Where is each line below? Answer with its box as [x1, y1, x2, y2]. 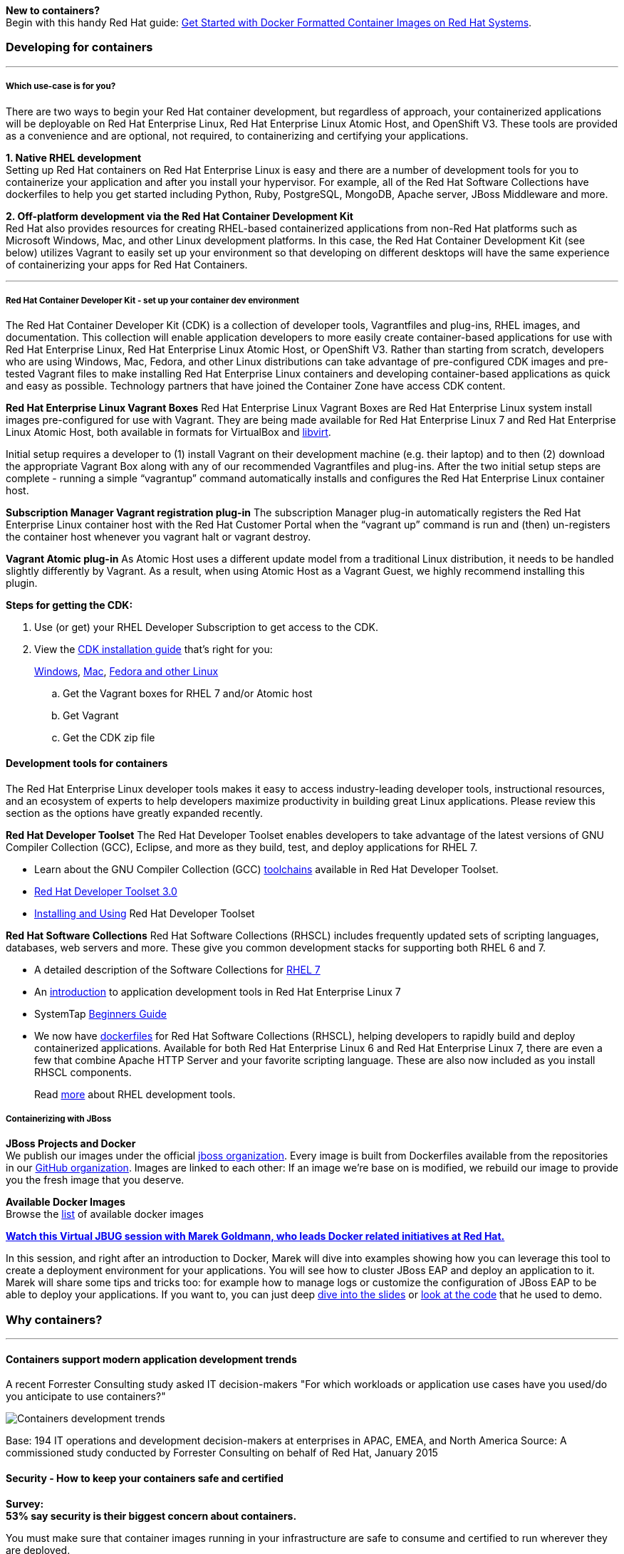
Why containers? [6, 1312, 103, 1327]
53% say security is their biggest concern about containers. [6, 1509, 297, 1522]
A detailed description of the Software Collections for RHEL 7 [34, 963, 321, 976]
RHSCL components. [34, 1065, 132, 1078]
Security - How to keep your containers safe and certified [6, 1471, 284, 1484]
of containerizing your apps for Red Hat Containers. [6, 258, 248, 271]
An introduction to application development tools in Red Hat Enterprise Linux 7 [34, 985, 401, 998]
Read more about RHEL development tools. [34, 1088, 236, 1100]
